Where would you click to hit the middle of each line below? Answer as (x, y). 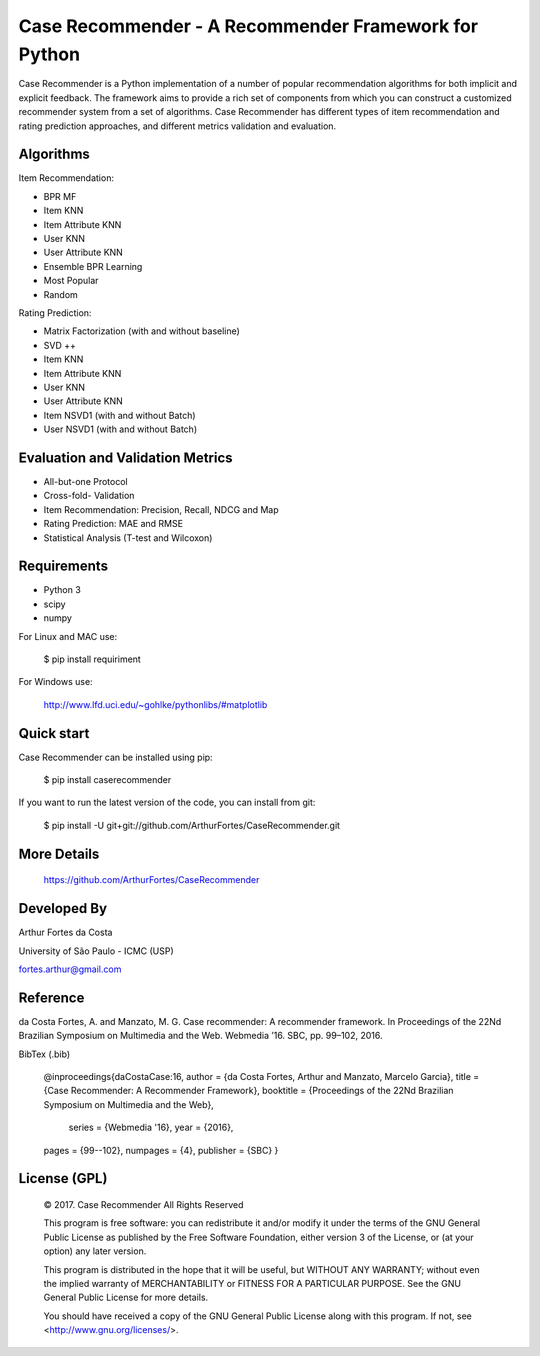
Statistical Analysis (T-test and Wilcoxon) (128, 537)
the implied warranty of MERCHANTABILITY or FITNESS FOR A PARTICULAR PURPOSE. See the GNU (252, 1283)
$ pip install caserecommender (107, 780)
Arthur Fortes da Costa (65, 932)
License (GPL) (63, 1178)
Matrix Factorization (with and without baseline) (141, 331)
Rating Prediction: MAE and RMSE (113, 524)
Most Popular (71, 281)
